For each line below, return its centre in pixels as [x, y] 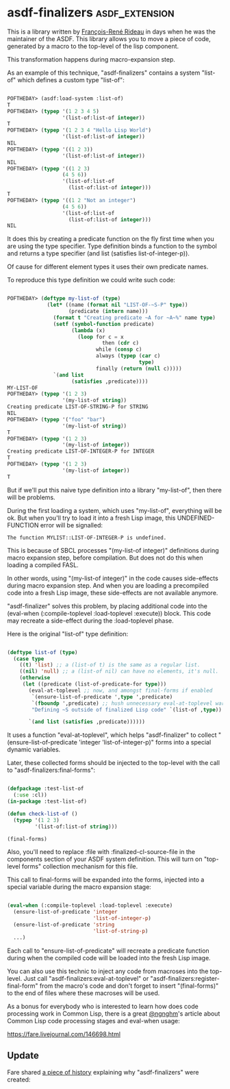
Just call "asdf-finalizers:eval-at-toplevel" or [86, 978]
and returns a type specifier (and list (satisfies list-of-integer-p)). [99, 253]
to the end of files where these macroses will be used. [84, 993]
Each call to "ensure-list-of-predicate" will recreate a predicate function [108, 951]
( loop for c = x [101, 337]
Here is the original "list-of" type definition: [68, 634]
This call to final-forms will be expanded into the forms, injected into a [106, 880]
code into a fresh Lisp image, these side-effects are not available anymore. [113, 592]
